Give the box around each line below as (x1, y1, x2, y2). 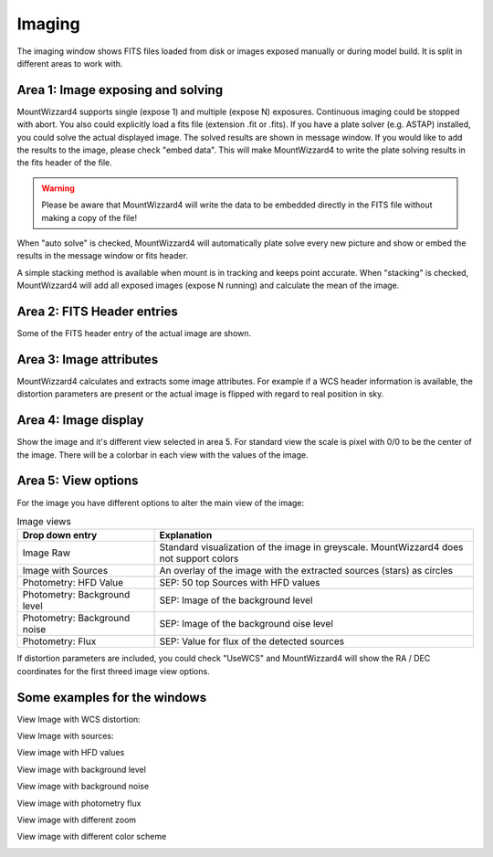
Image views (16, 515, 72, 528)
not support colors (159, 553, 239, 566)
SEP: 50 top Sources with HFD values (159, 577, 320, 589)
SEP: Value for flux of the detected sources (159, 635, 345, 648)
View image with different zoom (16, 814, 137, 825)
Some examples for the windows (16, 690, 207, 705)
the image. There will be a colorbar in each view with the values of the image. (16, 449, 309, 460)
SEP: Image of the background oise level (159, 618, 333, 630)
